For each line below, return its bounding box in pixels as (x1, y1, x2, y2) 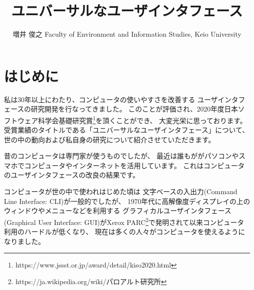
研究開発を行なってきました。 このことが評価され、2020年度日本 (31, 104, 238, 114)
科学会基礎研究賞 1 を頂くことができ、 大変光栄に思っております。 (38, 113, 247, 125)
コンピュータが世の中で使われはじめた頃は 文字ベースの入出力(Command (4, 186, 237, 197)
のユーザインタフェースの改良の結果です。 (4, 170, 140, 180)
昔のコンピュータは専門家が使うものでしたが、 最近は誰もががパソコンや (4, 151, 239, 161)
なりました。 (4, 236, 45, 246)
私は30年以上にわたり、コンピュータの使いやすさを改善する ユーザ (4, 94, 218, 104)
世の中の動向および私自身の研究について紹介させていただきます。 (4, 134, 215, 144)
